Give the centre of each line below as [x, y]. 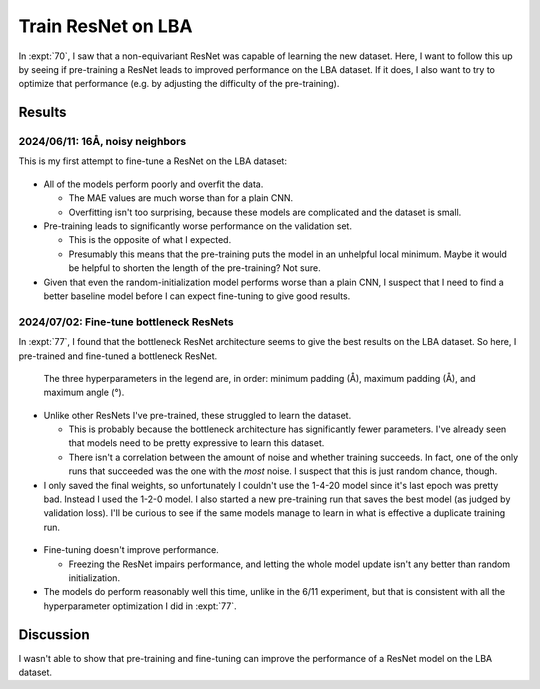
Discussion [54, 634]
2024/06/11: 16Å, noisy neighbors [102, 142]
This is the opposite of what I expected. [150, 240]
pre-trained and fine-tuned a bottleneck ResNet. [118, 356]
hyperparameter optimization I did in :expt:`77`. [140, 606]
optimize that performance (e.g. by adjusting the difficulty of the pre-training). [179, 84]
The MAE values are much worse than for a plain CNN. [181, 198]
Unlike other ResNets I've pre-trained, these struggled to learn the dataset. [197, 415]
